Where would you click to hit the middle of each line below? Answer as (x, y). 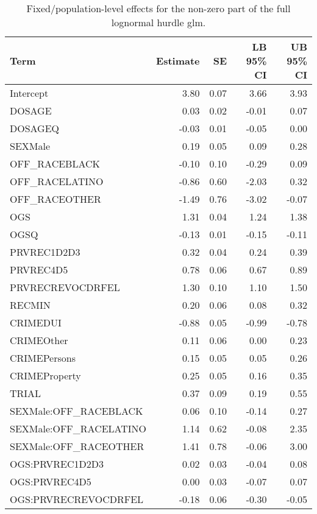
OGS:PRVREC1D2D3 (57, 464)
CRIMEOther (39, 340)
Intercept (29, 93)
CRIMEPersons (43, 358)
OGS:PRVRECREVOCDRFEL (77, 499)
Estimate (178, 61)
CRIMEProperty (45, 375)
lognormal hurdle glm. (158, 22)
